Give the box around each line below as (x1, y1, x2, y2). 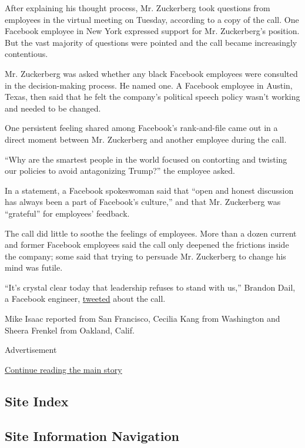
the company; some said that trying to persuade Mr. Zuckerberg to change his (5, 250, 286, 262)
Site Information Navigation (5, 426, 179, 444)
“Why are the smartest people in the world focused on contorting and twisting (5, 153, 287, 165)
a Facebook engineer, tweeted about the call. (5, 292, 166, 305)
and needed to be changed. (5, 102, 101, 114)
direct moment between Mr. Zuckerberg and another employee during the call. (5, 133, 287, 145)
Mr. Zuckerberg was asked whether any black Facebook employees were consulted (5, 67, 298, 79)
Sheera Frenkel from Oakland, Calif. (5, 324, 135, 336)
